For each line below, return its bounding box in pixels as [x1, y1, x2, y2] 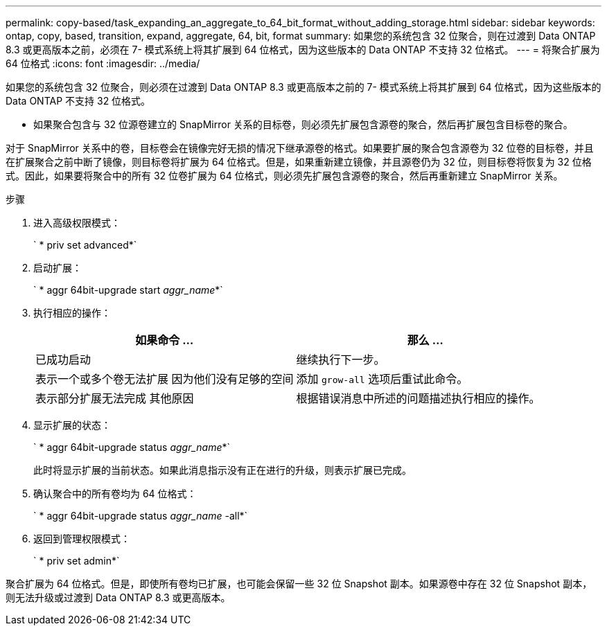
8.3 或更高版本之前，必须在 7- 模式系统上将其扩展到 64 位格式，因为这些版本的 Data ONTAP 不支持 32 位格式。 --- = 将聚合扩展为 [6, 44, 600, 55]
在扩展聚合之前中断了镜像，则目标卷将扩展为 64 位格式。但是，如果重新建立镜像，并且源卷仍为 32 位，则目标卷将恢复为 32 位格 [6, 156, 592, 168]
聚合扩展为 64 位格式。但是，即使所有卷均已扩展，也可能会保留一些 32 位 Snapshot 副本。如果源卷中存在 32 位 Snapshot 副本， [6, 578, 592, 589]
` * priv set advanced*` [33, 239, 137, 251]
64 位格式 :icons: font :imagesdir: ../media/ [6, 57, 200, 69]
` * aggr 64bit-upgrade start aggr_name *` [33, 284, 223, 296]
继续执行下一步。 [296, 353, 385, 366]
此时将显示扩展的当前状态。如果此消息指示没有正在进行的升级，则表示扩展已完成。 [33, 464, 412, 476]
